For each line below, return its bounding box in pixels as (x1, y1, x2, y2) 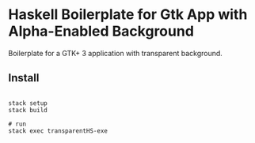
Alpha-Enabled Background (8, 22, 194, 40)
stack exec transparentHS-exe (8, 126, 108, 135)
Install (8, 71, 40, 85)
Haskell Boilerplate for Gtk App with (8, 6, 248, 24)
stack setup (8, 99, 48, 107)
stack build (8, 106, 48, 114)
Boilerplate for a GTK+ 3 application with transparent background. (8, 48, 223, 58)
